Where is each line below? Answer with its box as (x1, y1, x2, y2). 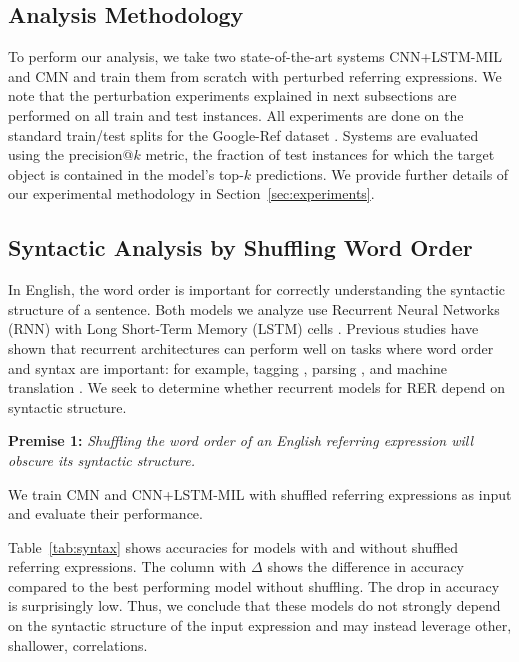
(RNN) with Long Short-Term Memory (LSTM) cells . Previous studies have (8, 318, 479, 339)
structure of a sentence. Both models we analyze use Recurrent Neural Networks (8, 298, 500, 319)
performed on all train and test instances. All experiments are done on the (8, 104, 464, 125)
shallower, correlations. (8, 634, 148, 655)
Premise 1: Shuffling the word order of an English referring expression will (8, 430, 474, 451)
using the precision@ (8, 144, 134, 165)
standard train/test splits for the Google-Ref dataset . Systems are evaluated (8, 124, 479, 145)
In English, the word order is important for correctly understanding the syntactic (8, 279, 506, 300)
